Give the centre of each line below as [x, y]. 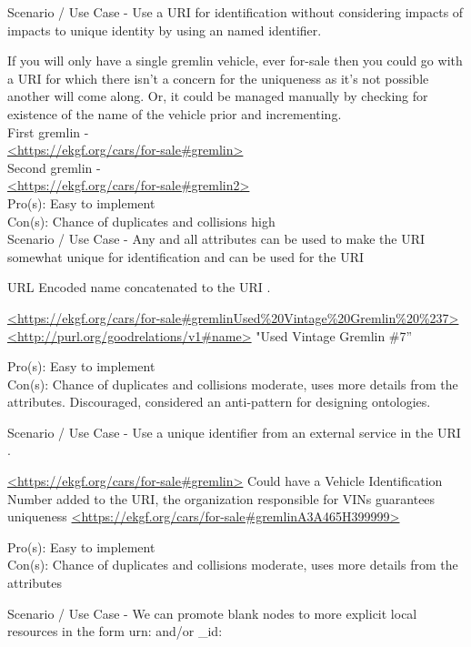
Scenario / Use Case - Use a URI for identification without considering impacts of [235, 12]
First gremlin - [48, 131]
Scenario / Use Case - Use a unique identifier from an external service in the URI [234, 432]
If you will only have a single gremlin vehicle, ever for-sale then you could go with [235, 61]
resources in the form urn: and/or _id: [115, 631]
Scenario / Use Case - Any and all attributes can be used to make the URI [216, 239]
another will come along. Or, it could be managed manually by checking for [218, 96]
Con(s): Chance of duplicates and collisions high [141, 221]
